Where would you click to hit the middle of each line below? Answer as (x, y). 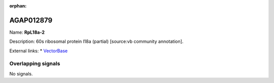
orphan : (18, 6)
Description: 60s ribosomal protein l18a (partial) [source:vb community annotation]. (96, 41)
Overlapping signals (35, 64)
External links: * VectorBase (39, 51)
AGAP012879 (31, 20)
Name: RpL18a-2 (27, 32)
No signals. (21, 73)
